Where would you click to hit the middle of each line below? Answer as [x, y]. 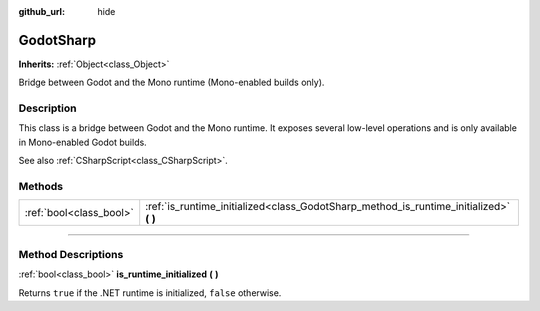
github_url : [41, 11]
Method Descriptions [71, 254]
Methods [41, 186]
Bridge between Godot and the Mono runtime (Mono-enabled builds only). [171, 82]
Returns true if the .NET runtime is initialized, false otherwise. [150, 292]
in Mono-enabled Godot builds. [82, 142]
